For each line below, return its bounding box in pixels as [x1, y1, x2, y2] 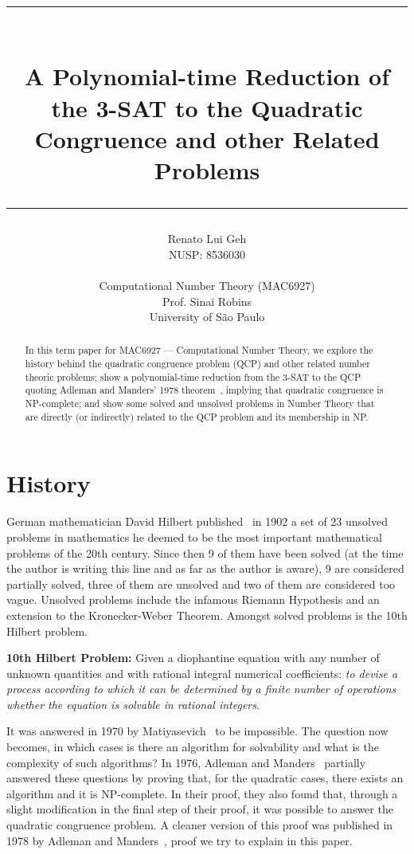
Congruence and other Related [34, 122, 380, 155]
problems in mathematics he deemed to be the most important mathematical [6, 528, 382, 545]
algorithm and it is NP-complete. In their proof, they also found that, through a [6, 785, 398, 801]
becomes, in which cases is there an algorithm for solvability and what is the [6, 738, 379, 755]
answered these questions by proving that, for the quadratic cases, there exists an [6, 770, 404, 786]
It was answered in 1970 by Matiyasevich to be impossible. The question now [6, 723, 389, 739]
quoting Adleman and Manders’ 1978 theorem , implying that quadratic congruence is [25, 383, 384, 397]
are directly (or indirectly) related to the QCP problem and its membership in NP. [25, 409, 369, 423]
